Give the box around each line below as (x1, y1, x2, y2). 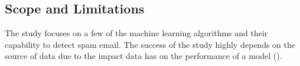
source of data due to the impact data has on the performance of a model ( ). (5, 50, 282, 62)
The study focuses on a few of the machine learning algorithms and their (5, 27, 268, 39)
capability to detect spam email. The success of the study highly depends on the (5, 38, 295, 50)
